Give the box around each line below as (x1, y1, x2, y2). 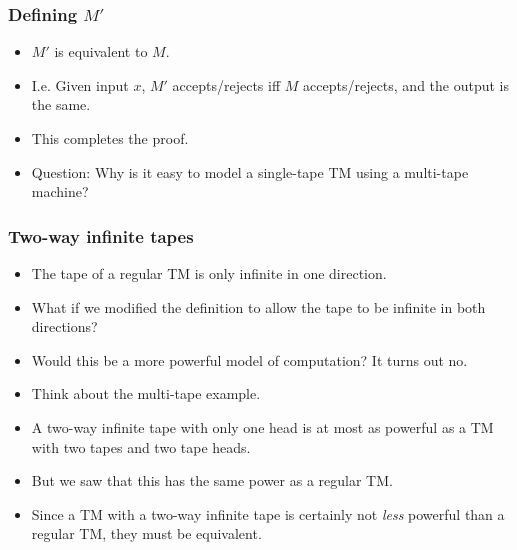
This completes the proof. (31, 128, 189, 148)
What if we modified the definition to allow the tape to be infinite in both (31, 296, 486, 317)
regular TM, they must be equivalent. (31, 523, 262, 544)
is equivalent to (54, 41, 148, 62)
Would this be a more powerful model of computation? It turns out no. (31, 349, 468, 370)
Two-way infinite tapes (8, 223, 194, 248)
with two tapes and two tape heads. (31, 436, 251, 457)
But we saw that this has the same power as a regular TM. (31, 470, 393, 491)
